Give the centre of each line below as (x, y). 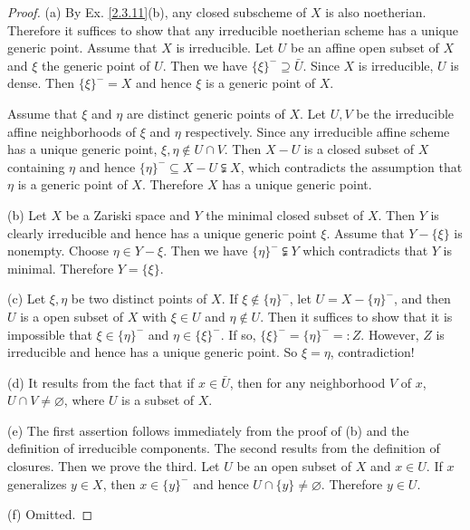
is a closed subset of (359, 149)
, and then (422, 299)
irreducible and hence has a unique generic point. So (153, 352)
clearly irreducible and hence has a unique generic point (162, 232)
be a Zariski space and (128, 214)
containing (36, 166)
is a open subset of (72, 316)
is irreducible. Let (225, 48)
